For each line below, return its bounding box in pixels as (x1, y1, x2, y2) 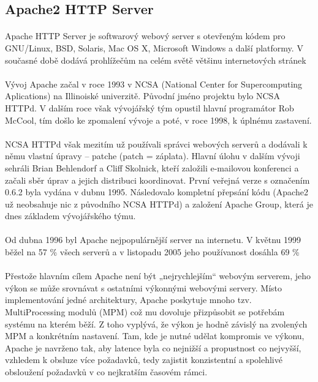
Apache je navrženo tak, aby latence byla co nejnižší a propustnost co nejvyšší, (5, 341, 301, 354)
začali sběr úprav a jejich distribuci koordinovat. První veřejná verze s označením (5, 173, 310, 186)
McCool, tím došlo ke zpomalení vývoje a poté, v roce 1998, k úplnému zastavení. (5, 113, 312, 126)
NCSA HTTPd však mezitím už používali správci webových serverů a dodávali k (5, 137, 308, 150)
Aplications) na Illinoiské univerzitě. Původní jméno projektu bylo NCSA (5, 89, 280, 102)
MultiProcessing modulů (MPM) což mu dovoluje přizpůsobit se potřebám (5, 305, 285, 318)
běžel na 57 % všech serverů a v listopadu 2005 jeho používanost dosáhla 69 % (5, 245, 300, 258)
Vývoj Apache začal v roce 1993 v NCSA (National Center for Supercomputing (5, 77, 303, 90)
